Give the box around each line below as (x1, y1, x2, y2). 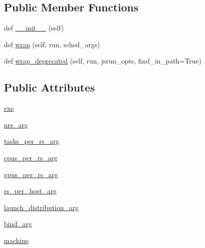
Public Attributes (4, 80, 95, 95)
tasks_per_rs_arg (4, 136, 59, 146)
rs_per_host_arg (4, 186, 57, 196)
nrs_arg (4, 119, 28, 129)
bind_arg (4, 218, 32, 229)
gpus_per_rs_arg (4, 169, 58, 179)
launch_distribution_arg (4, 202, 79, 212)
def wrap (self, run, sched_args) (4, 39, 100, 49)
